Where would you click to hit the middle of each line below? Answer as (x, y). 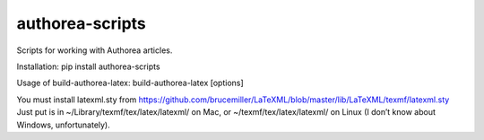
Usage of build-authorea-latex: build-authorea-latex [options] (130, 83)
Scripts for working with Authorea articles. (95, 50)
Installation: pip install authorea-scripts (88, 66)
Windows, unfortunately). (64, 125)
